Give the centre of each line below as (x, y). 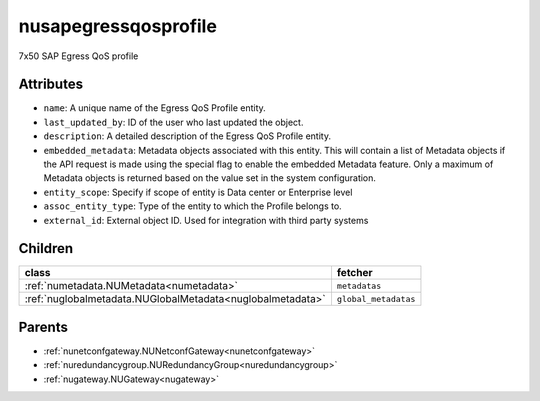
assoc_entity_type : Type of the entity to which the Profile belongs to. (192, 206)
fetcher (355, 273)
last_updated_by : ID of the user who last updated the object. (173, 122)
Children (46, 248)
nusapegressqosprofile (117, 26)
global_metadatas (376, 298)
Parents (43, 326)
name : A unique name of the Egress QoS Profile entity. (155, 108)
